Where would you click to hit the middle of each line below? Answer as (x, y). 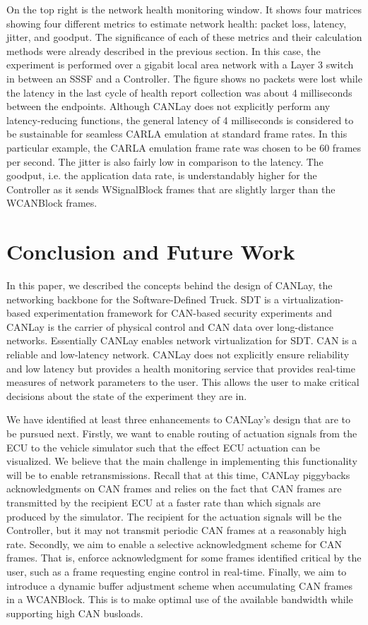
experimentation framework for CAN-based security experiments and (183, 313)
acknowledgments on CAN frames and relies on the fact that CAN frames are (174, 489)
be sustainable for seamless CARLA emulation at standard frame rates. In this (177, 134)
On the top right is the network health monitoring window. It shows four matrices (184, 9)
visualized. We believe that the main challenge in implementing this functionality (182, 461)
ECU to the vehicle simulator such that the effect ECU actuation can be (163, 447)
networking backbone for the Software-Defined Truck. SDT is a (143, 299)
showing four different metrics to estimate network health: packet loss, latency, (177, 23)
